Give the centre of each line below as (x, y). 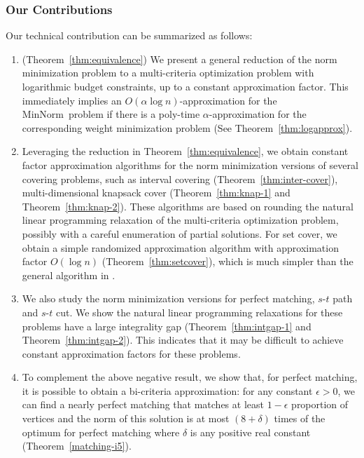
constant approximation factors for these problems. (131, 353)
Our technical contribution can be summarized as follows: (129, 35)
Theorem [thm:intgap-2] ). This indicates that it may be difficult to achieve (183, 340)
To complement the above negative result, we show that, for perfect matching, (190, 377)
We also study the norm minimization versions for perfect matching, (168, 298)
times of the (300, 418)
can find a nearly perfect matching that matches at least (143, 404)
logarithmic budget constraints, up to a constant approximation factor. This (185, 86)
